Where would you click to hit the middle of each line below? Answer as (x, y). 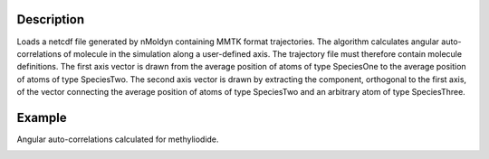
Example (42, 117)
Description (51, 19)
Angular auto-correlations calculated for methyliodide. (118, 139)
